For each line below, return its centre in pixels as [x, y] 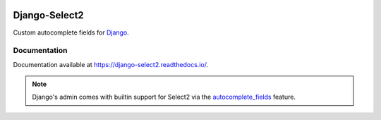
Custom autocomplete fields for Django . [71, 32]
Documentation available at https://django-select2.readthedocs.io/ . [110, 64]
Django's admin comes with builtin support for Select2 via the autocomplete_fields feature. [164, 97]
